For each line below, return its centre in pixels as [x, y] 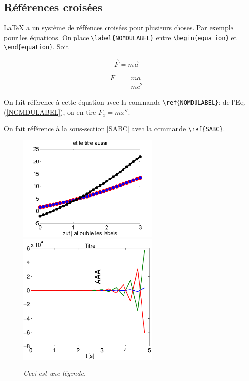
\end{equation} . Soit [36, 47]
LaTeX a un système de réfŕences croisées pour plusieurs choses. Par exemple [119, 28]
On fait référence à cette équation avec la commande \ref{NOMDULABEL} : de [117, 102]
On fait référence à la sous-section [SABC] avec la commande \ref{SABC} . [115, 128]
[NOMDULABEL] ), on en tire [51, 112]
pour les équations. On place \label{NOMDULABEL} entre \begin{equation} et [120, 37]
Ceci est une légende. [55, 373]
